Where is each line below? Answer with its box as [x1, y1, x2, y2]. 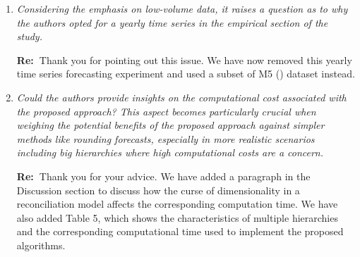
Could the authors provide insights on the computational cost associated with [16, 89, 347, 104]
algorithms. [16, 237, 66, 252]
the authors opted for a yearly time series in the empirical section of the [16, 15, 328, 30]
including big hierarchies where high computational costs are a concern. [16, 145, 324, 160]
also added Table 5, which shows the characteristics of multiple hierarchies [16, 210, 338, 225]
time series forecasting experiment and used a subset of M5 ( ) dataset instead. [16, 66, 355, 81]
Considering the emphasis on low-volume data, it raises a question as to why [16, 1, 348, 15]
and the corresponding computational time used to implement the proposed [16, 224, 344, 239]
